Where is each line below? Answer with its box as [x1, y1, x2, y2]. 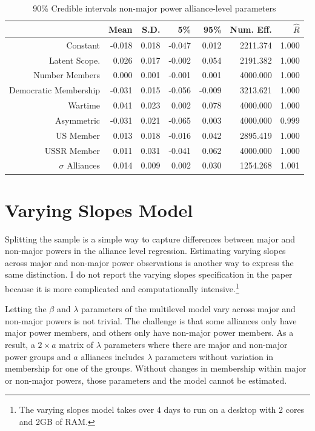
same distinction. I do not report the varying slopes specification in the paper [5, 268, 293, 281]
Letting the [5, 302, 47, 315]
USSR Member [44, 144, 101, 156]
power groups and [5, 350, 71, 363]
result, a [5, 338, 35, 351]
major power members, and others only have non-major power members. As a [5, 326, 294, 339]
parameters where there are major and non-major [104, 338, 288, 351]
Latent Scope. [48, 53, 101, 66]
